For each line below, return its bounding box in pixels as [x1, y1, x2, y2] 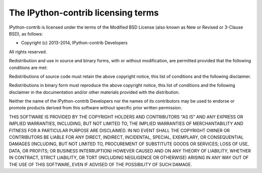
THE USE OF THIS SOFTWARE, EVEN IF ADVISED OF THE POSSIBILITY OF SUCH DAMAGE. [9, 161, 193, 167]
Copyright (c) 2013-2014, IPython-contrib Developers [21, 40, 128, 46]
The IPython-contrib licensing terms [9, 7, 159, 18]
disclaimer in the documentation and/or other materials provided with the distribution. [9, 89, 180, 95]
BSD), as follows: [9, 31, 43, 36]
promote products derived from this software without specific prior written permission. [9, 105, 182, 111]
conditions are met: [9, 65, 48, 70]
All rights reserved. [9, 49, 47, 54]
